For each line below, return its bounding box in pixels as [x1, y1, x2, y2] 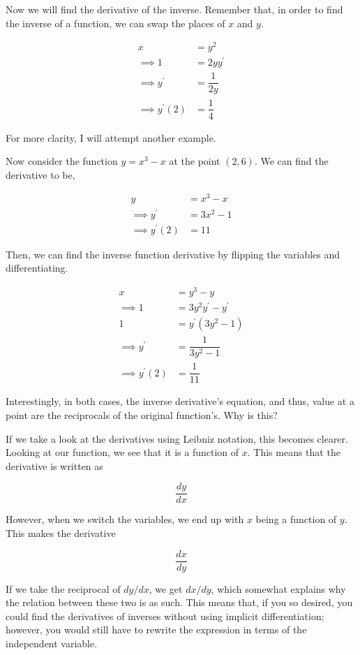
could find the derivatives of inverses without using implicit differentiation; [6, 608, 324, 623]
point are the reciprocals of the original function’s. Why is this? [6, 407, 278, 422]
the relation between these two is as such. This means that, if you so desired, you [6, 595, 353, 610]
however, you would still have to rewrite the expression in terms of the [6, 622, 307, 637]
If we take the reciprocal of [6, 581, 121, 596]
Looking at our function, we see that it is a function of [6, 445, 239, 459]
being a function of [255, 512, 337, 527]
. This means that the [247, 445, 340, 459]
